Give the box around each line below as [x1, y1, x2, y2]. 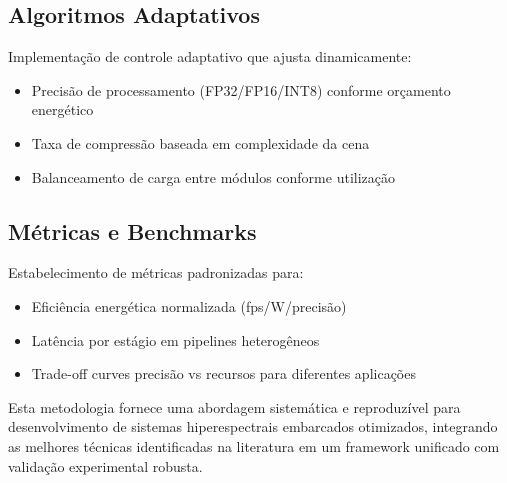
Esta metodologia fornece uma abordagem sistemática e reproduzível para [8, 396, 461, 417]
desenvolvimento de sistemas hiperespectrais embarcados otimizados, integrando [8, 416, 498, 437]
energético [31, 99, 94, 120]
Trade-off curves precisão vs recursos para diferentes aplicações [31, 363, 416, 384]
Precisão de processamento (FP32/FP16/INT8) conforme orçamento [31, 79, 451, 100]
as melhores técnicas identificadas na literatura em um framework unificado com [8, 435, 500, 456]
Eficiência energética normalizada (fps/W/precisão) [31, 295, 347, 316]
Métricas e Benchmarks [8, 215, 257, 246]
